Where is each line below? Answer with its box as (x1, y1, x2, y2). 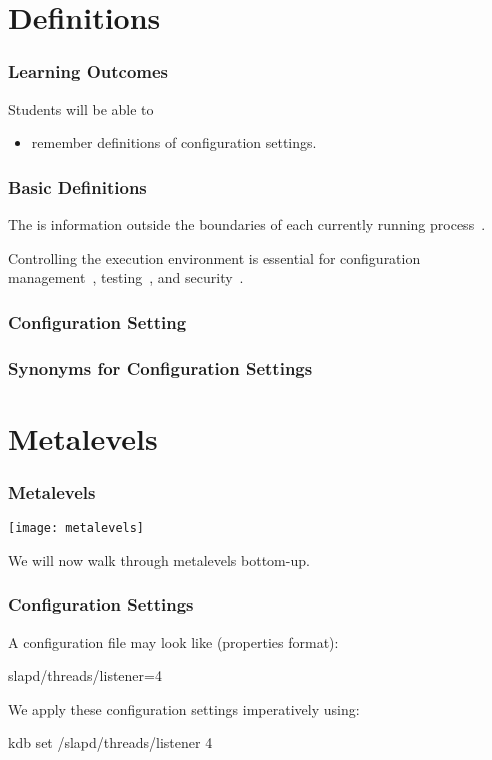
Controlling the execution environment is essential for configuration (8, 247, 421, 268)
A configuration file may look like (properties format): (8, 631, 339, 652)
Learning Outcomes (8, 59, 169, 84)
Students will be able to (8, 98, 154, 119)
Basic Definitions (8, 174, 147, 199)
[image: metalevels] (8, 521, 145, 536)
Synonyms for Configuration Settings (8, 355, 313, 380)
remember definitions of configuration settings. (31, 132, 317, 153)
